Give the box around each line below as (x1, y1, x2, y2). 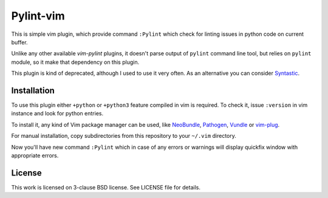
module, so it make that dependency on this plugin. (11, 58, 140, 66)
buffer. (11, 38, 28, 46)
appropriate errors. (11, 152, 59, 159)
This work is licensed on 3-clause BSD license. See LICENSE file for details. (11, 183, 200, 191)
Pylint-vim (11, 9, 65, 22)
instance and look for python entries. (11, 110, 103, 117)
